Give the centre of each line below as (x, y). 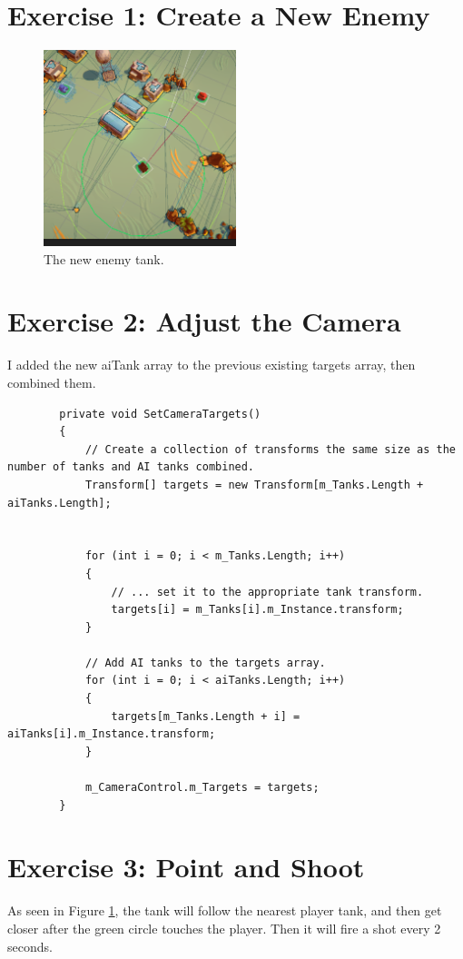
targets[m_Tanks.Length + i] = (206, 716)
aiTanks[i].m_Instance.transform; (112, 734)
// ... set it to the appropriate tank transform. (267, 592)
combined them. (52, 382)
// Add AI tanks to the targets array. (205, 662)
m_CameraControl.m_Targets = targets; (202, 788)
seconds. (30, 946)
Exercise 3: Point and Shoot (186, 867)
